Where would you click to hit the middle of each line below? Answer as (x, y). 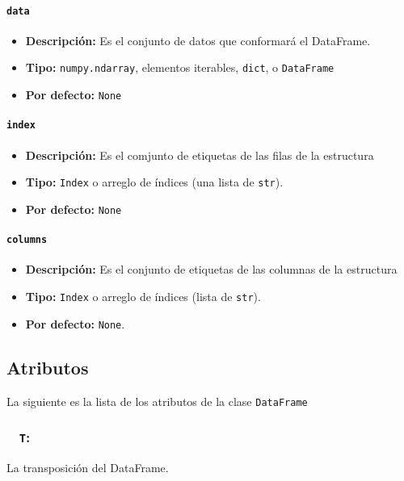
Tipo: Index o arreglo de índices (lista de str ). (143, 296)
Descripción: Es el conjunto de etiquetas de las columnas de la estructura (211, 269)
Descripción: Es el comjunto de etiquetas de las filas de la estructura (200, 155)
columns (27, 240)
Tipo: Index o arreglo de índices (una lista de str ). (154, 182)
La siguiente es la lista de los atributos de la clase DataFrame (157, 401)
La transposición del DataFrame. (88, 467)
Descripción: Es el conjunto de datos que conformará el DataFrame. (198, 40)
